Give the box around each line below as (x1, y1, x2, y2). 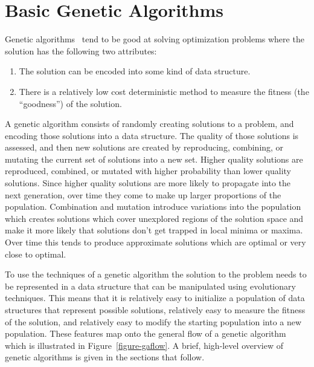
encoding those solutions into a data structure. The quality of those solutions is (5, 129, 299, 141)
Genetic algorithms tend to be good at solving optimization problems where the (5, 33, 304, 45)
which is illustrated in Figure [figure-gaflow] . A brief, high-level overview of (5, 339, 284, 351)
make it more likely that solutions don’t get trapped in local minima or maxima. (5, 224, 303, 236)
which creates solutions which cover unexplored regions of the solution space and (5, 212, 304, 224)
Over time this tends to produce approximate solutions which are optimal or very (5, 236, 306, 248)
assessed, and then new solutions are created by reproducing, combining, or (5, 141, 284, 154)
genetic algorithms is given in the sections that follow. (5, 351, 205, 363)
